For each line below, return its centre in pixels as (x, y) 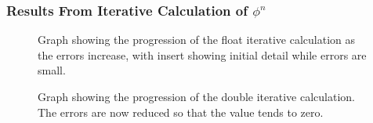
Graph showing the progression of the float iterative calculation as (197, 40)
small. (52, 70)
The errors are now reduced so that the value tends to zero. (181, 112)
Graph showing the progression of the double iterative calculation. (196, 96)
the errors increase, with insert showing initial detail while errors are (202, 54)
